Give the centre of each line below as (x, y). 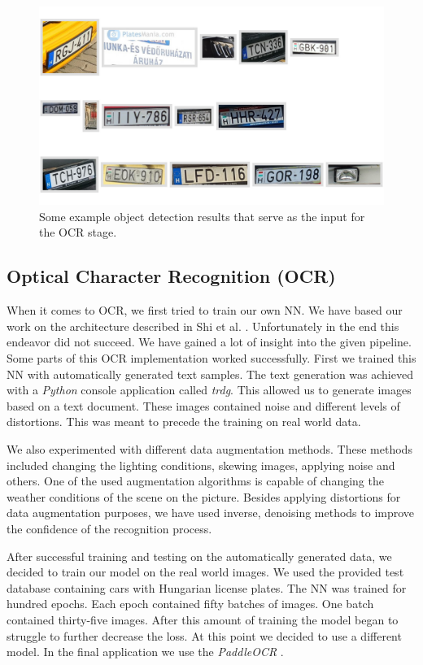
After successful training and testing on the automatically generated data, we (199, 556)
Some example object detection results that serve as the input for (202, 216)
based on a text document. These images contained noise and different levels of (203, 405)
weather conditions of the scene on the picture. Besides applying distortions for (204, 496)
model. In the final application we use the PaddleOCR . (145, 652)
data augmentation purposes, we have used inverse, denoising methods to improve (211, 513)
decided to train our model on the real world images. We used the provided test (205, 572)
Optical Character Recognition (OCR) (171, 276)
